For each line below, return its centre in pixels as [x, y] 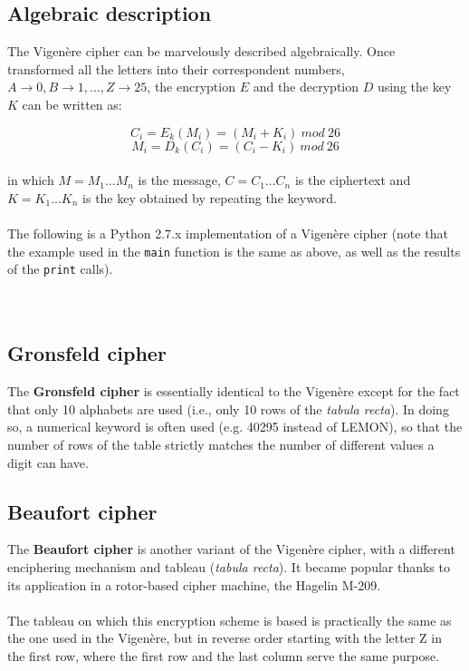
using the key [414, 87]
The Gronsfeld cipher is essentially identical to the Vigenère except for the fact [234, 391]
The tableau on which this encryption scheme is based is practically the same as [230, 620]
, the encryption [191, 87]
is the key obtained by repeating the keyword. [210, 197]
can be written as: [72, 104]
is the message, [179, 180]
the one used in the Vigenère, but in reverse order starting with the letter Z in [225, 638]
